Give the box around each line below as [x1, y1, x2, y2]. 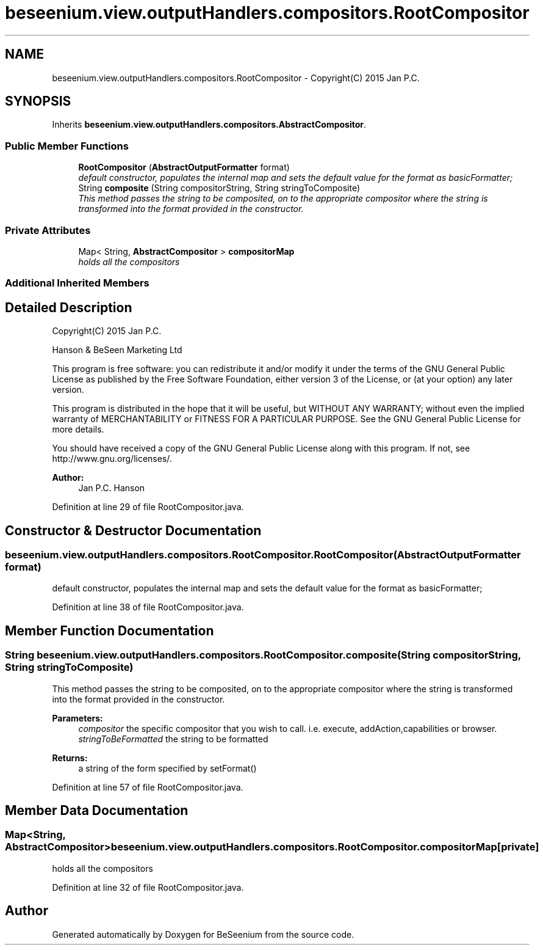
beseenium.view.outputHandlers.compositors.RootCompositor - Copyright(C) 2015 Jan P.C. [52, 72, 420, 83]
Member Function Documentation [5, 623, 214, 638]
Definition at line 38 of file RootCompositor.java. [52, 602, 244, 613]
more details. [52, 424, 104, 435]
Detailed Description [5, 299, 132, 315]
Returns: [52, 752, 88, 763]
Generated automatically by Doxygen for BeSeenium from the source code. [52, 929, 354, 940]
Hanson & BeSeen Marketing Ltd [52, 345, 182, 356]
